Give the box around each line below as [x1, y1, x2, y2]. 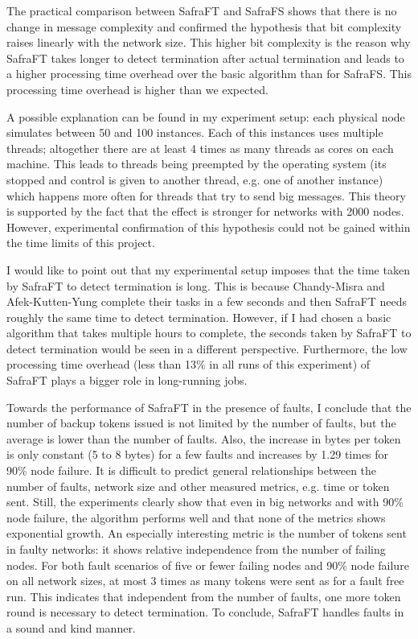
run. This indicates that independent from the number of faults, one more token [6, 587, 401, 604]
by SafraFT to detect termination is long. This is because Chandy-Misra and [6, 277, 385, 294]
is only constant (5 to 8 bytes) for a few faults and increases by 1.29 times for [6, 446, 389, 463]
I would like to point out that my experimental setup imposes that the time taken [6, 261, 410, 278]
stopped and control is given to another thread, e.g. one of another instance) [6, 171, 383, 188]
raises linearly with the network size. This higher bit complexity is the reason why [6, 34, 411, 51]
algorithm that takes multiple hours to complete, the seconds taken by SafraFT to [6, 324, 412, 341]
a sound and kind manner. [6, 619, 136, 636]
